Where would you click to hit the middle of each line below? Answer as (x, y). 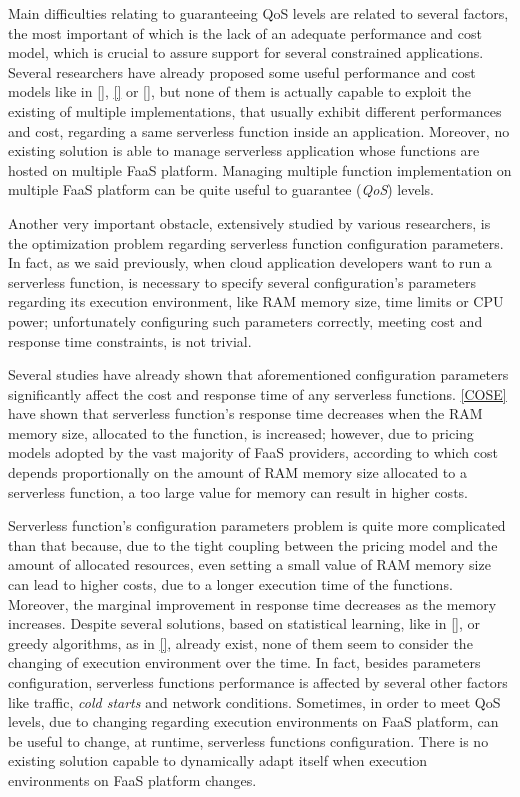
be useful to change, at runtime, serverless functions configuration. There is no (248, 740)
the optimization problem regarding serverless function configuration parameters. (256, 242)
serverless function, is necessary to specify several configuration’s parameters (242, 281)
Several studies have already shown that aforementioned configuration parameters (258, 374)
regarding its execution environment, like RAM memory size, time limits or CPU (256, 301)
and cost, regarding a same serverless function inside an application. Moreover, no (259, 130)
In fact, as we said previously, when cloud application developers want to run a (250, 262)
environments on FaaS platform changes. (132, 779)
